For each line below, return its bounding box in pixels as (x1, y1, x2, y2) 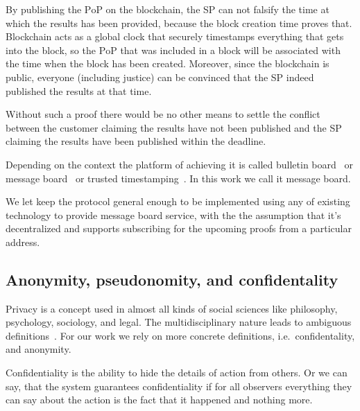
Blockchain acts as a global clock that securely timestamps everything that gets (6, 29, 344, 44)
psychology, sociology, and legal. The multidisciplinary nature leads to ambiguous (6, 315, 352, 329)
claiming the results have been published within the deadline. (6, 134, 266, 148)
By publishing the (6, 2, 82, 16)
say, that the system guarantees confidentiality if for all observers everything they (6, 378, 352, 393)
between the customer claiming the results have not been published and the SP (6, 120, 342, 134)
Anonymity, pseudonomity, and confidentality (6, 268, 338, 290)
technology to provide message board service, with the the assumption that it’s (6, 207, 341, 222)
